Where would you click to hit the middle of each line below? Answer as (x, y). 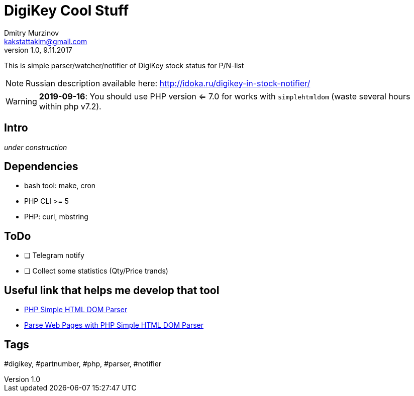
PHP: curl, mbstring (56, 217)
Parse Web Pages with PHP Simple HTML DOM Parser (114, 325)
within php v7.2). (70, 106)
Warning (21, 101)
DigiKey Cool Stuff (67, 11)
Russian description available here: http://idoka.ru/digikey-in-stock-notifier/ (168, 83)
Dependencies (41, 167)
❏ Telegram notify (54, 255)
